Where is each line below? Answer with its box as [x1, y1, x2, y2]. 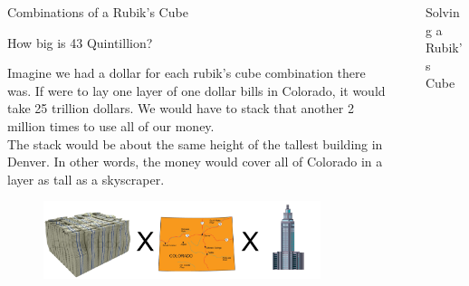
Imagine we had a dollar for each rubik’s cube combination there [7, 63, 366, 82]
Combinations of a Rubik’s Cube [7, 3, 188, 21]
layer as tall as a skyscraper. [7, 169, 165, 188]
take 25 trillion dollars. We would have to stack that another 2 [7, 99, 354, 118]
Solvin [425, 3, 460, 21]
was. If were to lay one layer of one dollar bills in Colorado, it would [7, 81, 386, 100]
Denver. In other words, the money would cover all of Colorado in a [7, 152, 383, 171]
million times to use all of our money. [7, 116, 215, 135]
